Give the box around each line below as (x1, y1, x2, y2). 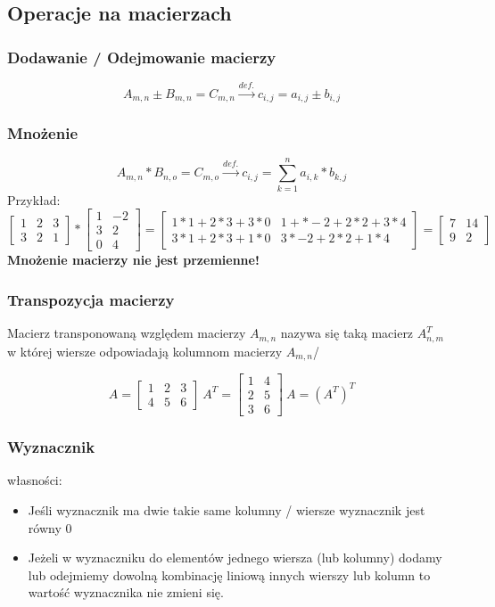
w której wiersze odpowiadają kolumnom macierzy (7, 341, 283, 360)
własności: (7, 471, 62, 489)
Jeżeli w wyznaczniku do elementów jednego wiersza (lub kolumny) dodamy (28, 548, 442, 567)
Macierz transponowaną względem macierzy (7, 324, 246, 342)
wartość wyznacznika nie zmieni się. (28, 583, 224, 602)
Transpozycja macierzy (7, 288, 175, 310)
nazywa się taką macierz (280, 324, 414, 342)
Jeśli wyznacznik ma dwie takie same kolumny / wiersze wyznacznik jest (28, 500, 425, 519)
